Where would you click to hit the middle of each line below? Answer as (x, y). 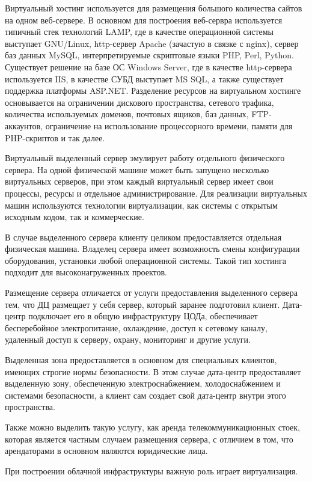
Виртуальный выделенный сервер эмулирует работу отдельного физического (145, 158)
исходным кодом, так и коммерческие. (75, 217)
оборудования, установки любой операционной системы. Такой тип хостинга (145, 260)
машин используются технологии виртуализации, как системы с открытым (141, 205)
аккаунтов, (24, 125)
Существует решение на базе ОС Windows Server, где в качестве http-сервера (148, 66)
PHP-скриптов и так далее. (55, 137)
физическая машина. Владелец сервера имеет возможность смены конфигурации (152, 249)
